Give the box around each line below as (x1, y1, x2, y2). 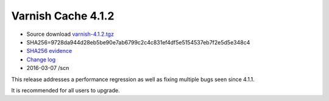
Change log (26, 55, 56, 63)
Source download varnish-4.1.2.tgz (26, 30, 114, 38)
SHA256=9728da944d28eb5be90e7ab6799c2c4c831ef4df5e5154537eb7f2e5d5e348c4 (26, 38, 250, 46)
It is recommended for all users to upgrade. (11, 86, 120, 94)
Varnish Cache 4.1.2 (11, 9, 115, 23)
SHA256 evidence (26, 47, 73, 55)
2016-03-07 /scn (26, 64, 69, 72)
